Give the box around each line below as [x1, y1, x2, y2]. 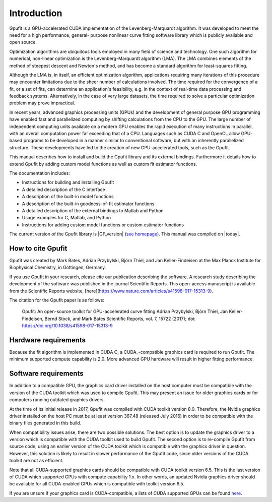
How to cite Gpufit [9, 244, 67, 253]
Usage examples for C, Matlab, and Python [22, 215, 111, 221]
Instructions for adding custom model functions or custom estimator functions [22, 222, 184, 228]
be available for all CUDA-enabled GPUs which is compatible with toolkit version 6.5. [9, 481, 185, 487]
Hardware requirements [9, 336, 86, 344]
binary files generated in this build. [9, 420, 82, 426]
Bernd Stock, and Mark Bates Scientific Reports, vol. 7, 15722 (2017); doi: [44, 316, 196, 322]
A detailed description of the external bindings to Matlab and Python [22, 207, 164, 214]
